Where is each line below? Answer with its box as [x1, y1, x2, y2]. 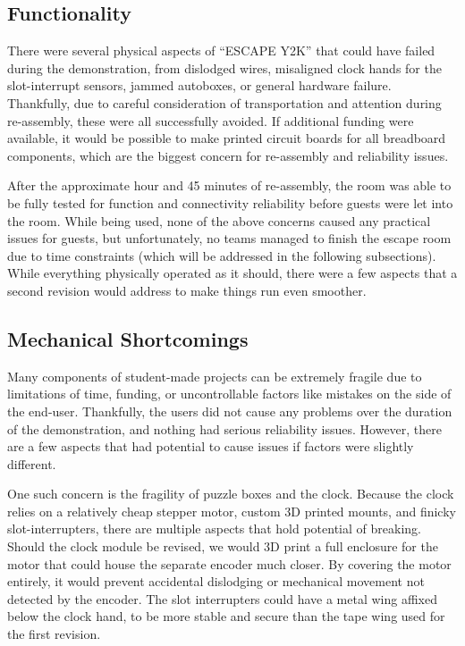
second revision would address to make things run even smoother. [7, 281, 367, 299]
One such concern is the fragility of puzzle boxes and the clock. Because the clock [7, 484, 454, 503]
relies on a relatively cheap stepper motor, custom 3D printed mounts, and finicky [7, 501, 456, 520]
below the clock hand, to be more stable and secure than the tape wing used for [7, 607, 445, 625]
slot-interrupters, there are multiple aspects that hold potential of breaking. [7, 519, 421, 538]
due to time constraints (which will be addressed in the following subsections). [7, 246, 436, 264]
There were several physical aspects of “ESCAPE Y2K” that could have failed [7, 41, 435, 60]
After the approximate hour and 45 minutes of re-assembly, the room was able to [7, 176, 452, 195]
